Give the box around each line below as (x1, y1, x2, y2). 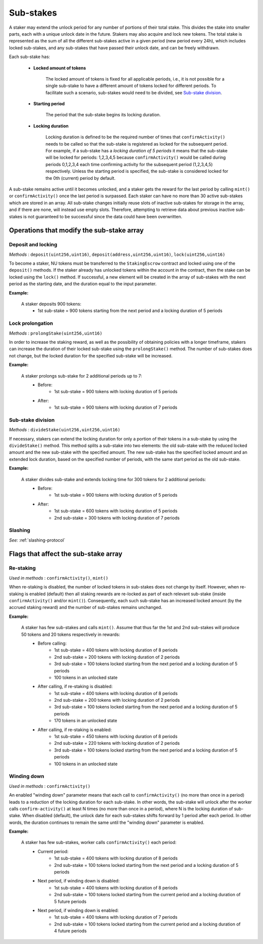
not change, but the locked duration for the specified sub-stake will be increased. (9, 353, 173, 358)
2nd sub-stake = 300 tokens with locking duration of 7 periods (54, 515, 180, 521)
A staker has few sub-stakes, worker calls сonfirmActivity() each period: (21, 839, 177, 845)
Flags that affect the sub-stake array (9, 550, 123, 558)
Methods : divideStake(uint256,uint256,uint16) (9, 427, 120, 433)
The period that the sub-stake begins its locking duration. (45, 112, 161, 118)
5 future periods (54, 899, 87, 904)
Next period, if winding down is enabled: (38, 907, 119, 913)
